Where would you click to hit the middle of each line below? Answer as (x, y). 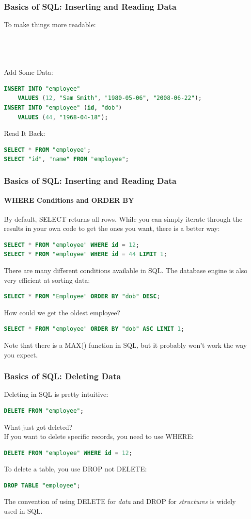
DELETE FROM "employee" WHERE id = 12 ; (68, 453)
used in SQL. (23, 511)
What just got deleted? (38, 427)
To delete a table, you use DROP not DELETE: (75, 469)
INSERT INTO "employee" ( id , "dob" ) (63, 107)
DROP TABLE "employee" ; (42, 485)
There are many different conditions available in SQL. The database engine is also (126, 270)
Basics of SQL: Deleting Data (63, 376)
